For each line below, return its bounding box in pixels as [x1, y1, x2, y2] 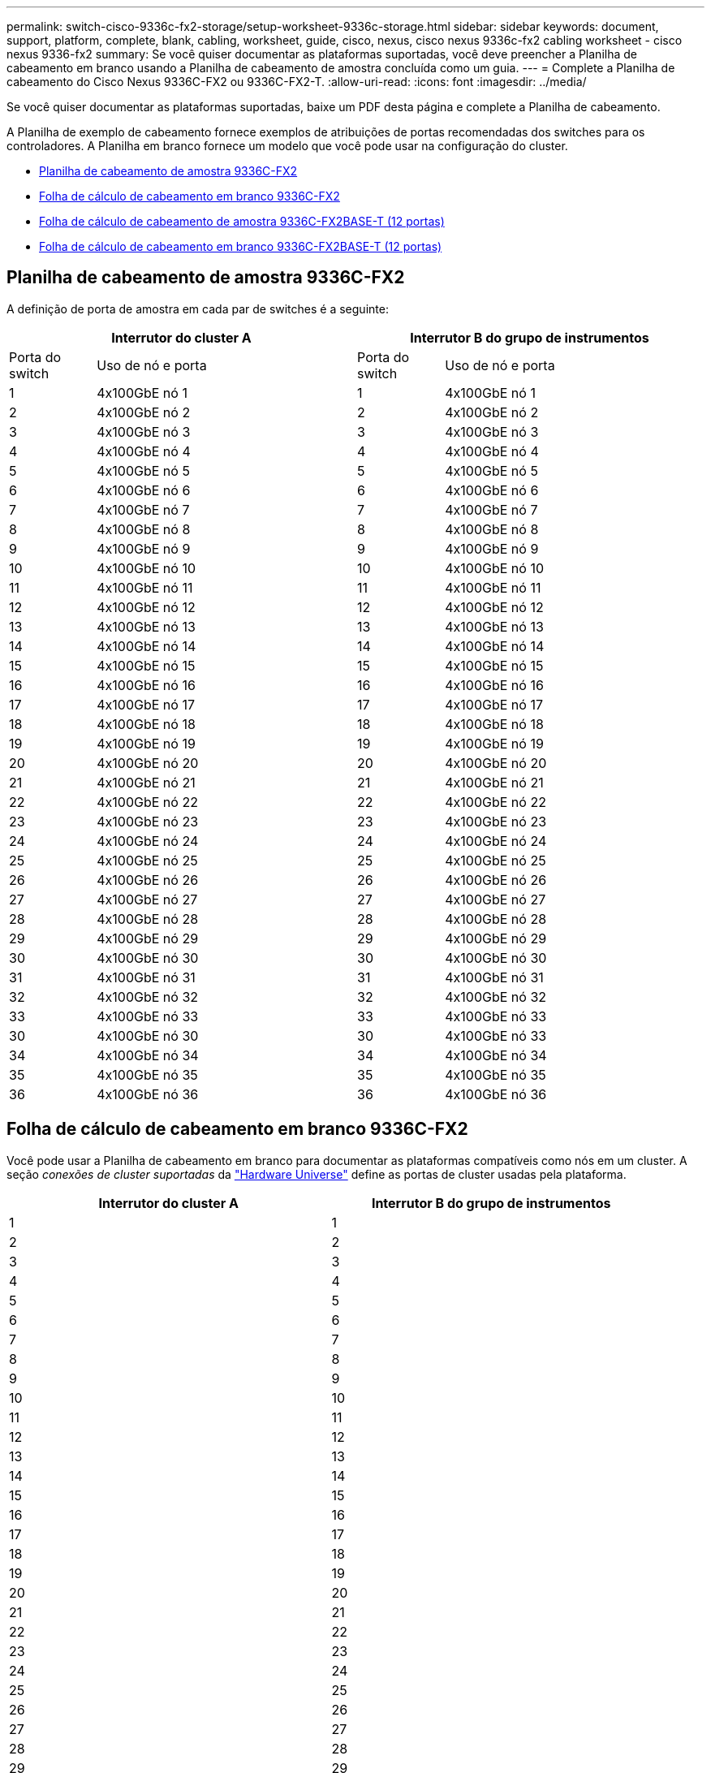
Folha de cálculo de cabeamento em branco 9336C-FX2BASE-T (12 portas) [39, 239, 442, 253]
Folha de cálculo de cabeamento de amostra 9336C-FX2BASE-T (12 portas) [39, 214, 445, 228]
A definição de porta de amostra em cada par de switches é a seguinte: [6, 301, 389, 316]
